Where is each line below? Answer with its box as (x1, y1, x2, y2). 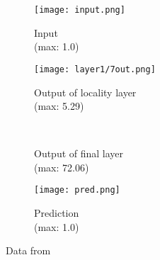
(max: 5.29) (34, 98, 84, 113)
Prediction (34, 205, 79, 220)
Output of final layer (34, 146, 124, 161)
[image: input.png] (34, 5, 125, 15)
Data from (6, 243, 51, 258)
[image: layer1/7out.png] (34, 64, 156, 74)
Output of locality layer (34, 84, 137, 99)
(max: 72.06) (34, 159, 89, 174)
